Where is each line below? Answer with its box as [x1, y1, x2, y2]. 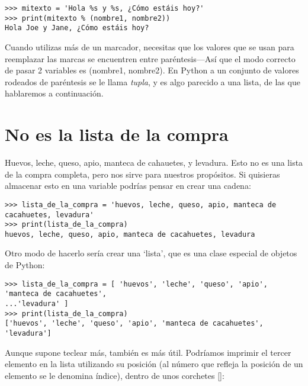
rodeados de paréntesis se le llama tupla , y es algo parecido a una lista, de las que [5, 75, 300, 88]
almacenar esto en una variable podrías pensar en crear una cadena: [5, 179, 251, 192]
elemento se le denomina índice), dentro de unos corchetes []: [5, 369, 224, 381]
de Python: [5, 259, 45, 271]
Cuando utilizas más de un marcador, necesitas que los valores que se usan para [5, 40, 294, 53]
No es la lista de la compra [5, 122, 229, 146]
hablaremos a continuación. [5, 87, 104, 99]
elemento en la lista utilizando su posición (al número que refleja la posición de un [5, 358, 303, 370]
